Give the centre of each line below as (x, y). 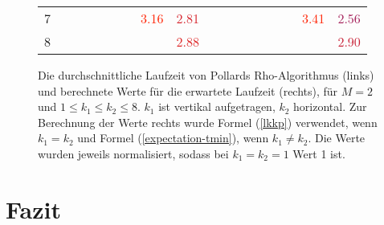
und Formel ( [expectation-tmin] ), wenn (173, 138)
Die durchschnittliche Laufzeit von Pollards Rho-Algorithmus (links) (206, 75)
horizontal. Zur (330, 106)
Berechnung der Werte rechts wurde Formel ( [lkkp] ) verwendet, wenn (208, 122)
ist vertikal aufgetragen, (217, 106)
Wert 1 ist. (319, 153)
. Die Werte (337, 138)
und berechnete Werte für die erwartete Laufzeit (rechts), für (188, 90)
